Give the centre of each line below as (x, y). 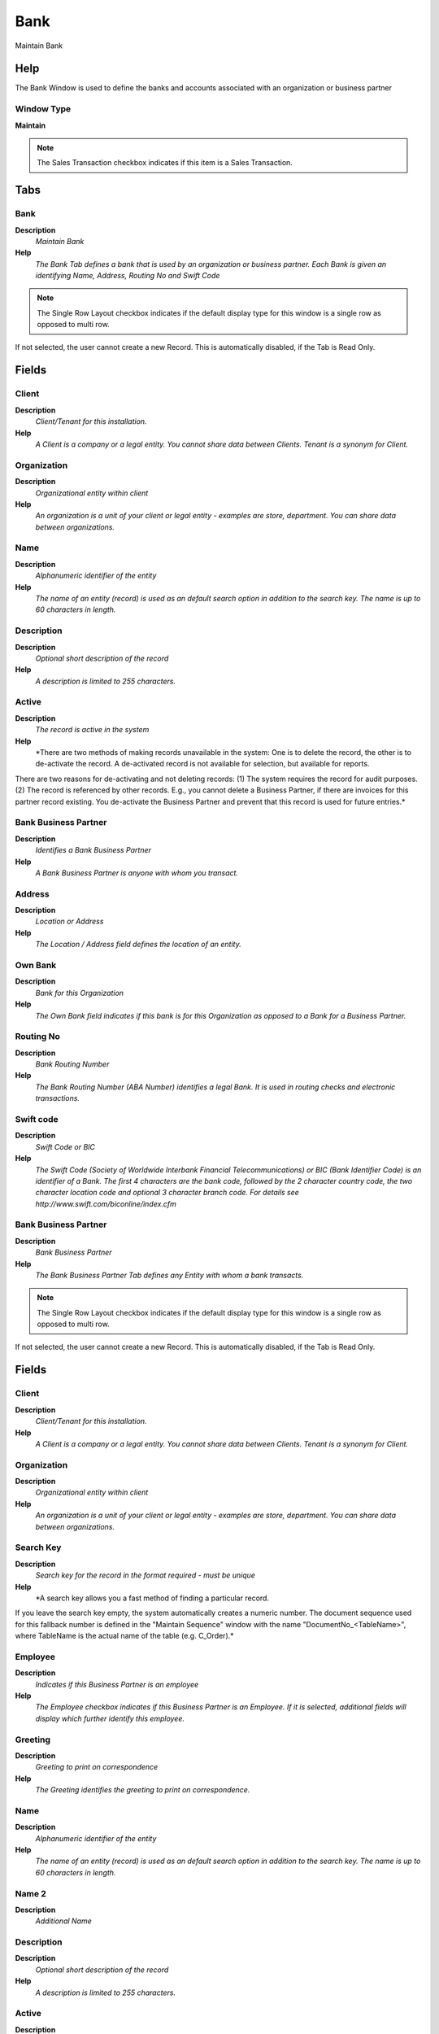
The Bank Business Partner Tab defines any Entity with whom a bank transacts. (170, 1275)
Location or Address (70, 921)
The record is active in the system (92, 730)
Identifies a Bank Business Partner (93, 850)
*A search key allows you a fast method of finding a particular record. (152, 1598)
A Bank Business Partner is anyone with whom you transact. (137, 873)
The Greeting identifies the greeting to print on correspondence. (143, 1790)
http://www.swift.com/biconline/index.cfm (106, 1203)
